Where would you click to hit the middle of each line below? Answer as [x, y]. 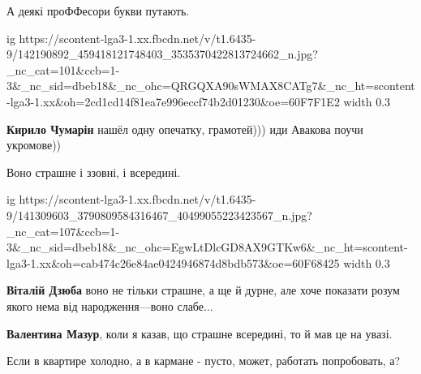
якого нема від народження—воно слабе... [110, 305]
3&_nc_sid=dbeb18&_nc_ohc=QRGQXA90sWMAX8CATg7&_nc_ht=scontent [211, 86]
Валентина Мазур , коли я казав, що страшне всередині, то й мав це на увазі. [200, 333]
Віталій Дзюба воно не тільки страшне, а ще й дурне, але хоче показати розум [203, 290]
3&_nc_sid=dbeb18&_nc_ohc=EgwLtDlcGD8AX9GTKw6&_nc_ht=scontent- [207, 247]
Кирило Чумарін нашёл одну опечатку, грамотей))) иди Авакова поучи [185, 129]
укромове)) [34, 145]
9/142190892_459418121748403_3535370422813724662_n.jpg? [162, 54]
